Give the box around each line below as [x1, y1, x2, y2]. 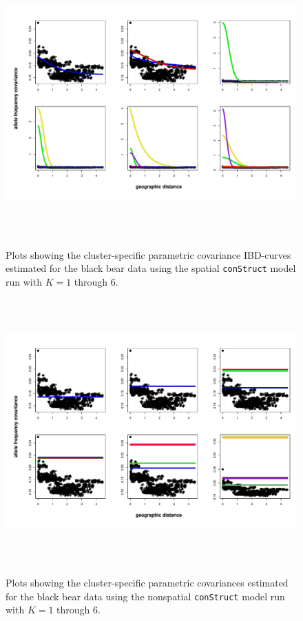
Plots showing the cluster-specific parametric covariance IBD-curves [6, 247, 291, 262]
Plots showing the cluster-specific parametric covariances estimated [6, 575, 289, 590]
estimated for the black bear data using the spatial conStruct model [6, 261, 296, 275]
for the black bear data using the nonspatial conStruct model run [6, 589, 285, 603]
